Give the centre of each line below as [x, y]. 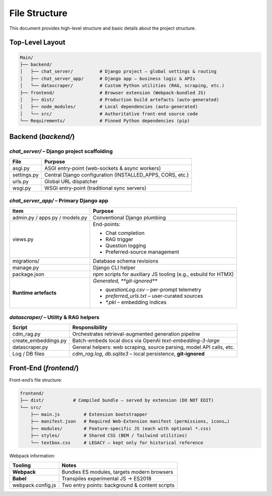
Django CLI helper [114, 268]
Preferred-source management [142, 252]
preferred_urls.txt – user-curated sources [154, 296]
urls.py [20, 181]
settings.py [25, 175]
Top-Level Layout [37, 43]
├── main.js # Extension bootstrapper [89, 414]
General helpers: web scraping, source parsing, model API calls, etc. [153, 347]
